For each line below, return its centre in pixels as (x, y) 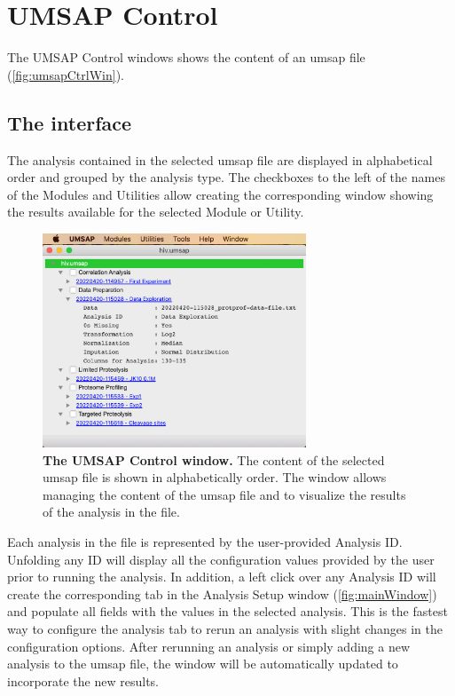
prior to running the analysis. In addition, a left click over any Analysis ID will (222, 577)
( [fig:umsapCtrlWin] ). (66, 74)
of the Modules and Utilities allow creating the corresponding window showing (220, 194)
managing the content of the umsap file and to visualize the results (224, 494)
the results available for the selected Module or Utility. (156, 212)
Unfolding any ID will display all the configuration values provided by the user (221, 559)
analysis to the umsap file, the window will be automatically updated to (203, 664)
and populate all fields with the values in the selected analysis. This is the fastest (227, 611)
